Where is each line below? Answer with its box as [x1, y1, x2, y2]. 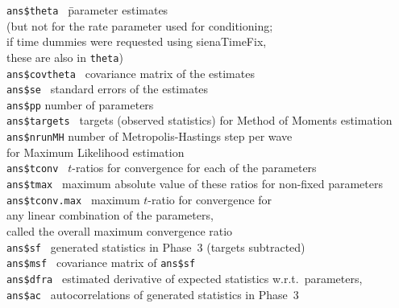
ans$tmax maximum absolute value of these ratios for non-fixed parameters [6, 175, 383, 192]
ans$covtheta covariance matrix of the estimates [6, 64, 255, 81]
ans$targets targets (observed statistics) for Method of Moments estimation [6, 112, 393, 129]
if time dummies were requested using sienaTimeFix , [6, 33, 267, 50]
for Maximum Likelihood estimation [6, 143, 185, 160]
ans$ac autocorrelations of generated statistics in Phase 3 [6, 285, 299, 302]
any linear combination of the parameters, [6, 207, 214, 224]
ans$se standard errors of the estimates [6, 80, 209, 97]
